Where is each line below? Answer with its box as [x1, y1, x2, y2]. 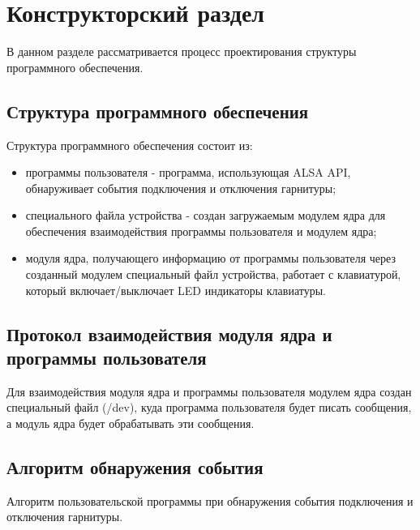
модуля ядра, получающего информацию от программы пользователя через [25, 250, 396, 267]
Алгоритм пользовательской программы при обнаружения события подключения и [6, 492, 414, 509]
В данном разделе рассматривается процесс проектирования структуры [6, 43, 357, 60]
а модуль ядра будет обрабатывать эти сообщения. [6, 415, 255, 432]
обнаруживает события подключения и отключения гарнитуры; [25, 179, 336, 196]
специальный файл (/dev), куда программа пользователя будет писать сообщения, [6, 399, 412, 416]
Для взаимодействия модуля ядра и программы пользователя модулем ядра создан [6, 383, 412, 400]
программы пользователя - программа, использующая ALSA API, [25, 164, 351, 181]
